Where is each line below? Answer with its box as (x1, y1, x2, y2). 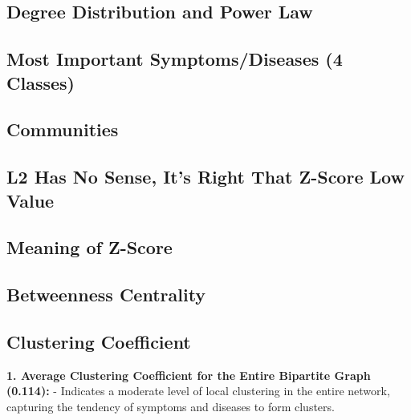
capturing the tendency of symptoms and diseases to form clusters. (6, 398, 335, 414)
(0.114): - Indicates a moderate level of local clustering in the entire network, (6, 382, 390, 399)
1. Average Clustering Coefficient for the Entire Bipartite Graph (6, 366, 371, 383)
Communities (6, 117, 119, 142)
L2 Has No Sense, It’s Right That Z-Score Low (6, 164, 405, 189)
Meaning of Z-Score (6, 235, 173, 260)
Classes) (6, 70, 75, 95)
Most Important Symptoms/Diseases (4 (6, 46, 343, 71)
